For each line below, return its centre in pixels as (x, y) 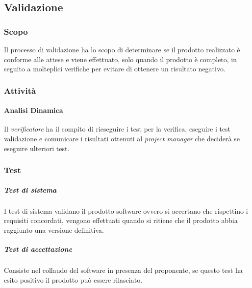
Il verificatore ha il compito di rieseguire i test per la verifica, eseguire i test (117, 129)
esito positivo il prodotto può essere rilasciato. (73, 279)
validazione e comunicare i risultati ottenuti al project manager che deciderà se (122, 139)
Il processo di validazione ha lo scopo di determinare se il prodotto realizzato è (122, 49)
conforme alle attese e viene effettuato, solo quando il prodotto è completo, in (121, 59)
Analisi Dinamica (34, 110)
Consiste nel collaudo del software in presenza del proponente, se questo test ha (123, 270)
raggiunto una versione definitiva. (54, 230)
